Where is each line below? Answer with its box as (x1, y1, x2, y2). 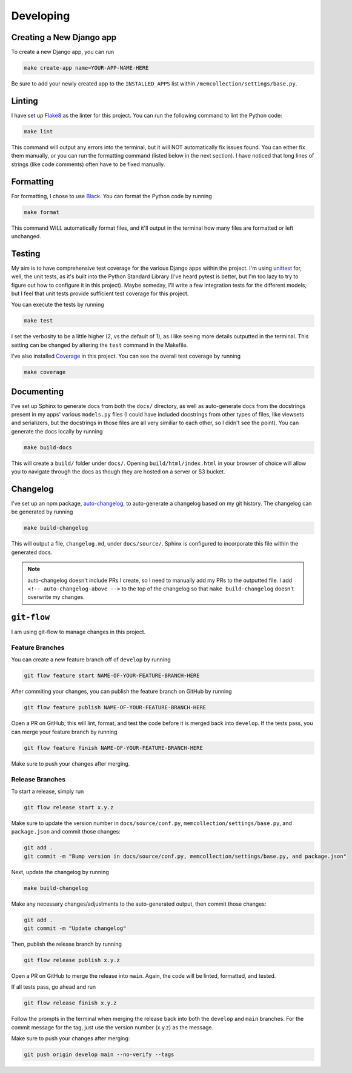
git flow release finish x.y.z (24, 1000, 118, 1006)
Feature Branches (11, 643, 65, 652)
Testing (11, 249, 41, 259)
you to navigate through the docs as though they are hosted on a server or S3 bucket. (11, 468, 225, 475)
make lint (24, 128, 53, 135)
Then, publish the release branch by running (11, 940, 122, 948)
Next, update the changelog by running (11, 868, 109, 875)
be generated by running (11, 508, 73, 515)
